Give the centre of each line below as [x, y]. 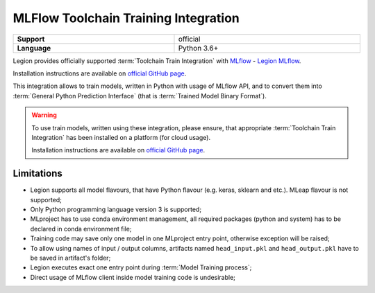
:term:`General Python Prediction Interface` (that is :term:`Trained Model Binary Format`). [140, 96]
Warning [44, 115]
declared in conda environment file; [81, 229]
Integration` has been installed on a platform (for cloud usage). [121, 137]
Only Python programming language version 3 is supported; [116, 209]
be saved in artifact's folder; [70, 258]
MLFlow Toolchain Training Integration [126, 18]
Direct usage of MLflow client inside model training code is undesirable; [133, 277]
